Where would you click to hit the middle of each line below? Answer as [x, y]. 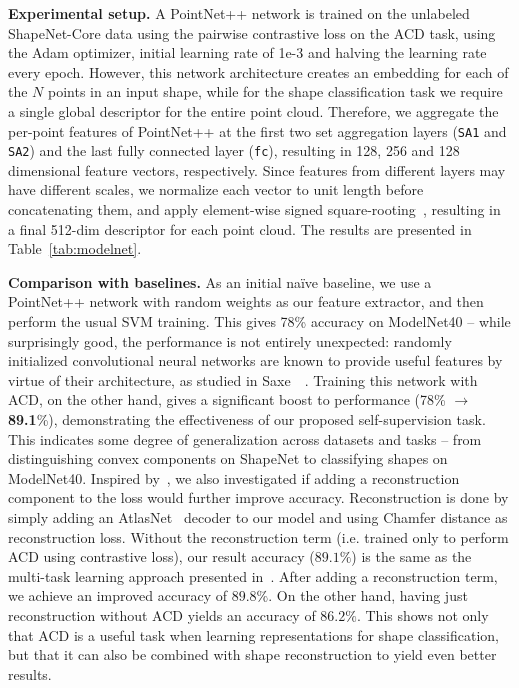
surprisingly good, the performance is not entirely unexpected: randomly [230, 340]
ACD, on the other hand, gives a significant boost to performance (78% [227, 399]
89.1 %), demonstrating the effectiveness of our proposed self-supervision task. [247, 419]
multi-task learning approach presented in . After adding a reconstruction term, [253, 575]
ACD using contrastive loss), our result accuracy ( [161, 556]
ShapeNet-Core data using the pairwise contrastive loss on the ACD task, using [252, 32]
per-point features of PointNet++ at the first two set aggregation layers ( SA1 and [257, 130]
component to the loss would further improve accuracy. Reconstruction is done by [258, 497]
